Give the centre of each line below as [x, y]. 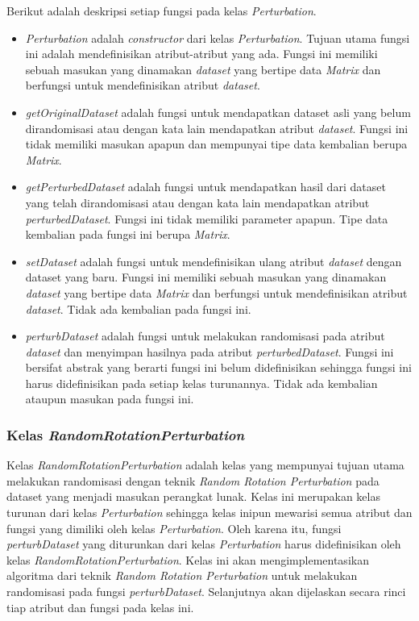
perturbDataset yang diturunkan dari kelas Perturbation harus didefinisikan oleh [204, 544]
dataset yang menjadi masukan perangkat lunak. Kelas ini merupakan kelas [193, 496]
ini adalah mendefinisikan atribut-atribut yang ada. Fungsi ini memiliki [201, 54]
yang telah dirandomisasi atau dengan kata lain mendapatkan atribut [197, 202]
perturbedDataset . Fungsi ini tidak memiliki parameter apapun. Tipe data [207, 218]
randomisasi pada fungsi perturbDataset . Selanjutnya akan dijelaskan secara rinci [206, 592]
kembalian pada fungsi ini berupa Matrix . [128, 234]
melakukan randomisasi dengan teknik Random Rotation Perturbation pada [193, 480]
